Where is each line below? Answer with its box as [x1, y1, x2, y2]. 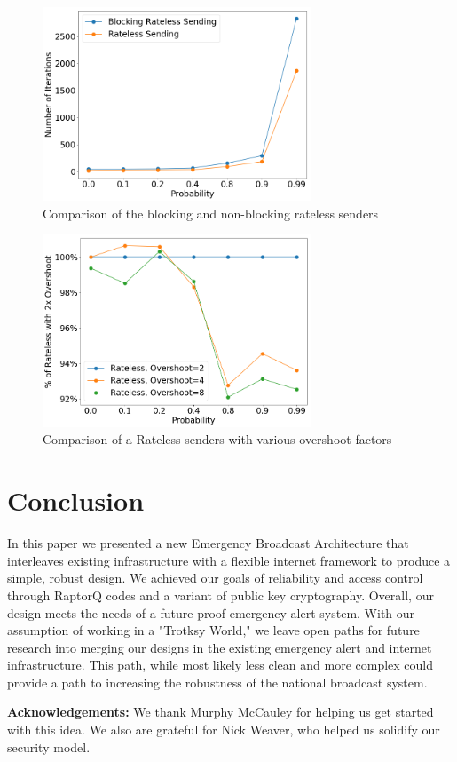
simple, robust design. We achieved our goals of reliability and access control [7, 568, 423, 587]
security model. [7, 737, 91, 756]
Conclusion [7, 482, 145, 519]
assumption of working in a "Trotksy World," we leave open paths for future [7, 621, 420, 639]
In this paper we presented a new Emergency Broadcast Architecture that [7, 534, 409, 552]
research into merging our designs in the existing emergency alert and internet [7, 638, 432, 656]
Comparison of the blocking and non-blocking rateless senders [43, 203, 379, 222]
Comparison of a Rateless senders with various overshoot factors [43, 430, 392, 448]
